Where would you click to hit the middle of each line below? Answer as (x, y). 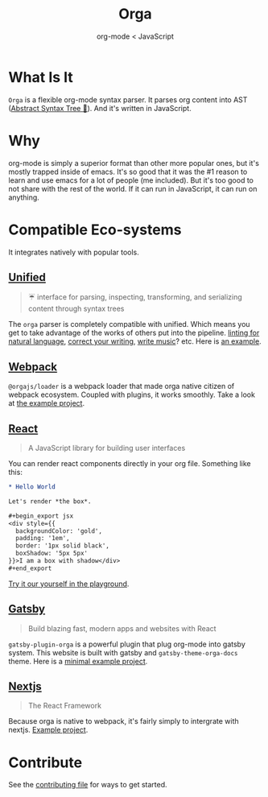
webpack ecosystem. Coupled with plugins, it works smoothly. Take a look (132, 394)
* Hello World (32, 487)
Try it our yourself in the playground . (69, 584)
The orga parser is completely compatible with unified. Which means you (130, 324)
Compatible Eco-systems (95, 229)
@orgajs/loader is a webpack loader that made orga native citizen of (122, 386)
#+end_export (30, 568)
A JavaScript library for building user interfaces (107, 448)
